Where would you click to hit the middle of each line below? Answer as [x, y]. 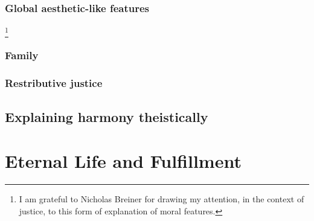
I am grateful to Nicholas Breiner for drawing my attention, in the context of [162, 199]
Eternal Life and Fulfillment [123, 161]
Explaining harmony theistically [107, 116]
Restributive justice [54, 83]
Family [22, 55]
